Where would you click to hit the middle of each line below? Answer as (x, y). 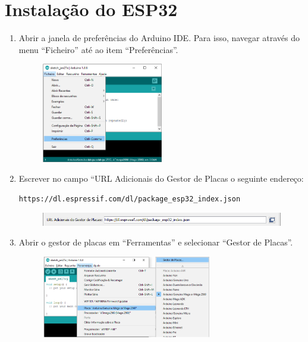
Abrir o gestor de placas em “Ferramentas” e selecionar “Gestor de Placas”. (156, 242)
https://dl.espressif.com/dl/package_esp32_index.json (130, 199)
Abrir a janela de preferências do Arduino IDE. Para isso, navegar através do (159, 38)
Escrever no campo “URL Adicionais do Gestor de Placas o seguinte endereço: (161, 178)
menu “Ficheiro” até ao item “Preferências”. (98, 49)
